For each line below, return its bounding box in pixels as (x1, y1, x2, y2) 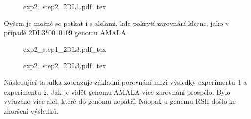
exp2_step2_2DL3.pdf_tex (23, 60, 106, 71)
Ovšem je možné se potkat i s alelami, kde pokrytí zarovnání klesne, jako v (4, 18, 229, 28)
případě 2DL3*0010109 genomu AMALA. (4, 27, 128, 38)
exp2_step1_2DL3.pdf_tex (23, 44, 106, 54)
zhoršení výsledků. (4, 105, 59, 116)
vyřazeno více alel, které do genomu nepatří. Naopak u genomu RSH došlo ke (4, 96, 236, 106)
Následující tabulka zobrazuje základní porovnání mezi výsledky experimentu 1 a (4, 76, 247, 87)
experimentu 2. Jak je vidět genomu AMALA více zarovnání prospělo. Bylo (4, 86, 230, 96)
